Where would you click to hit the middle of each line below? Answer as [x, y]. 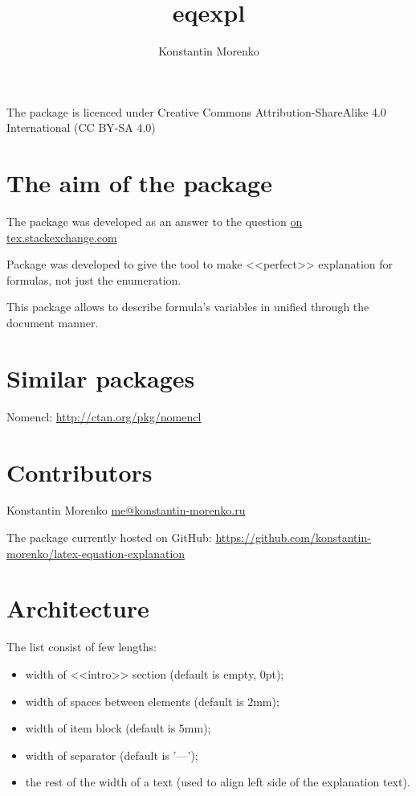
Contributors [80, 472]
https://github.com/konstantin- [293, 538]
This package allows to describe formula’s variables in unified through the [188, 307]
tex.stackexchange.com [62, 237]
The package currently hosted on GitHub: [109, 538]
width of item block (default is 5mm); [118, 728]
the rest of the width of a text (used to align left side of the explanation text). [218, 782]
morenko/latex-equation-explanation [96, 553]
